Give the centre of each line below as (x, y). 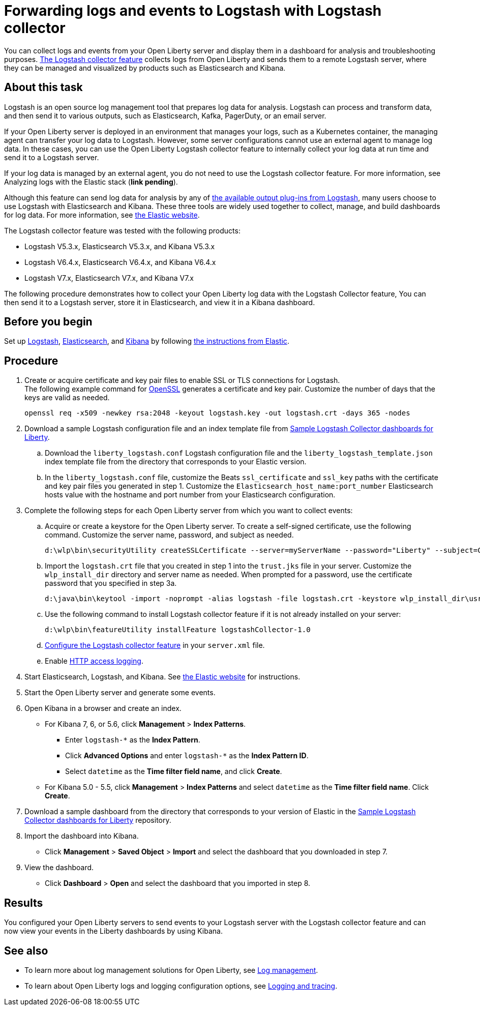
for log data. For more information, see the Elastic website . (102, 215)
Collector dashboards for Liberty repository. (98, 820)
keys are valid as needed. (67, 398)
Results (24, 903)
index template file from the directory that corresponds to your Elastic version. (176, 462)
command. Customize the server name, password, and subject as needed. (169, 535)
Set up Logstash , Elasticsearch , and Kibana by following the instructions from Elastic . (147, 341)
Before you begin (48, 322)
